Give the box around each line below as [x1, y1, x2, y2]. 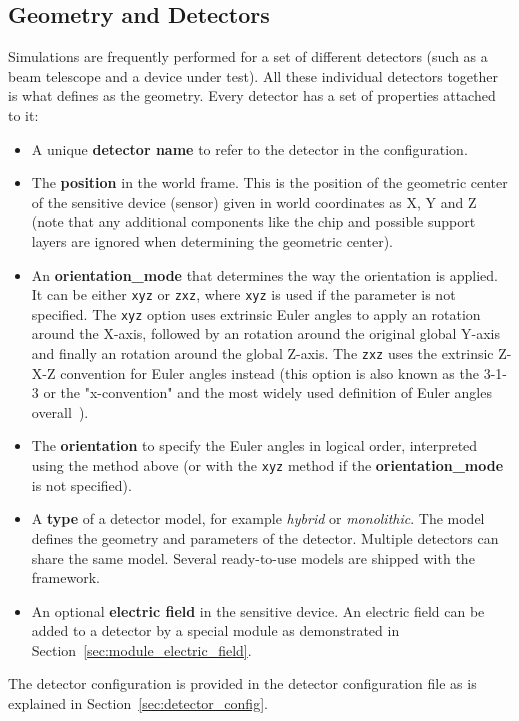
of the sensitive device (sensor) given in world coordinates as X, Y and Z [31, 191, 477, 212]
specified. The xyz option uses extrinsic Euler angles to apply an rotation [31, 303, 481, 324]
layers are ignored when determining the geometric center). [31, 230, 393, 251]
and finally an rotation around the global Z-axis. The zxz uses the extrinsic [31, 343, 494, 364]
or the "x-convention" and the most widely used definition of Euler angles [43, 382, 492, 403]
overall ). [31, 401, 89, 422]
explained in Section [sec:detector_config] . [8, 693, 268, 714]
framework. [31, 567, 100, 588]
